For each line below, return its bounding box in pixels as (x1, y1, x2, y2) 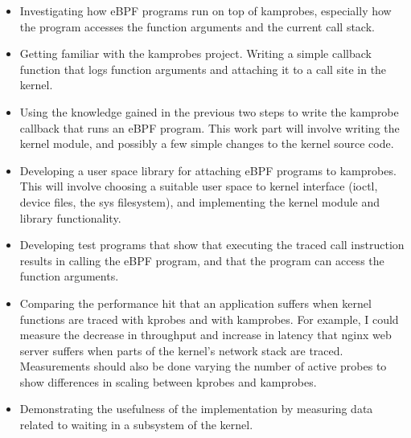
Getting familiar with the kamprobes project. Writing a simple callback (19, 45, 372, 62)
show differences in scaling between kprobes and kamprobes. (19, 373, 317, 390)
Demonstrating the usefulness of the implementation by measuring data (19, 400, 373, 417)
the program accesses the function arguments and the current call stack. (19, 18, 375, 35)
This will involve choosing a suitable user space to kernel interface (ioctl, (19, 178, 378, 194)
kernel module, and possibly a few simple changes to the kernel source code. (19, 135, 394, 152)
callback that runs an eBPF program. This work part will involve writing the (19, 119, 400, 136)
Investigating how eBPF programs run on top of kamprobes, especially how (19, 2, 392, 18)
